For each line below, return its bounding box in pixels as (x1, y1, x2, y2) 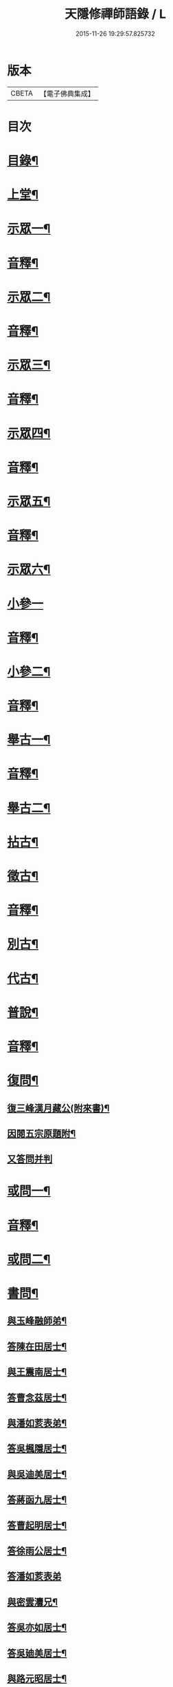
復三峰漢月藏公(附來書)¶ (7, 1102, 110, 1114)
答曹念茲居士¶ (7, 1392, 67, 1403)
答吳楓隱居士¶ (7, 1443, 67, 1454)
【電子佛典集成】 (39, 89, 95, 98)
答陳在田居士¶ (7, 1340, 67, 1352)
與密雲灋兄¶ (7, 1596, 58, 1608)
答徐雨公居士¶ (7, 1545, 67, 1556)
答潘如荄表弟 (7, 1571, 62, 1582)
